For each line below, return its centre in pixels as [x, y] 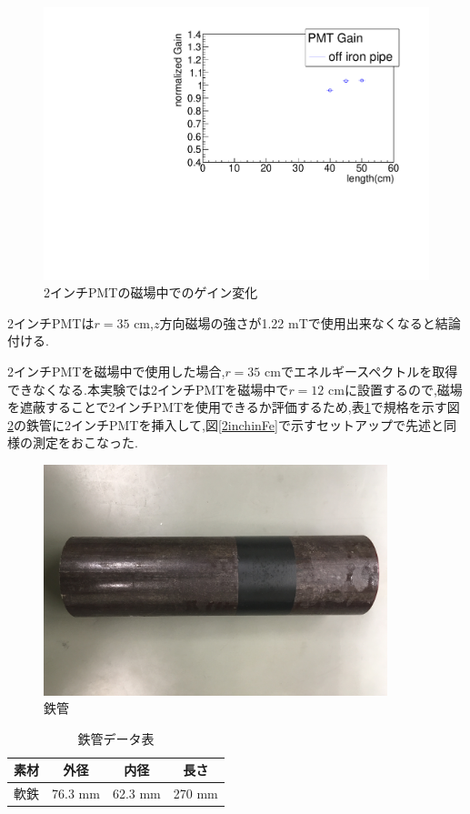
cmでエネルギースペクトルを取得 [361, 372]
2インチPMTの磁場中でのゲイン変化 [151, 292]
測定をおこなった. [85, 442]
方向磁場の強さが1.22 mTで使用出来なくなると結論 [310, 322]
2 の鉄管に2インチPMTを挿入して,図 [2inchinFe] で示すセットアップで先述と [225, 424]
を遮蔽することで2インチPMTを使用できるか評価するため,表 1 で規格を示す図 [234, 407]
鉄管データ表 [116, 738]
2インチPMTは [51, 322]
